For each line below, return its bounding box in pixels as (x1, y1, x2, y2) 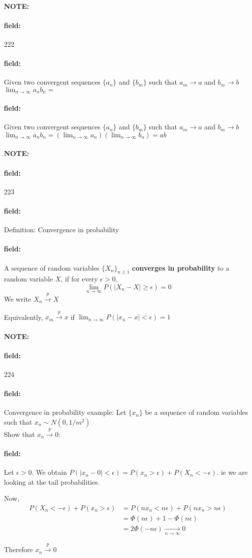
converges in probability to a (132, 262, 229, 273)
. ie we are (217, 467, 248, 477)
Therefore (4, 544, 33, 555)
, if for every (61, 274, 98, 284)
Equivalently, (4, 311, 43, 322)
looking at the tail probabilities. (4, 476, 100, 487)
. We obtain (31, 467, 67, 477)
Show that (4, 429, 35, 439)
